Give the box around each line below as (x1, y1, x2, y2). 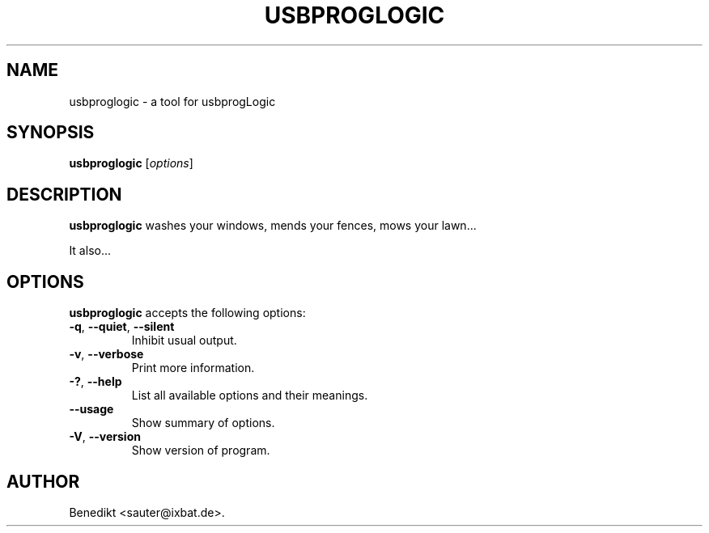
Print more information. (131, 361, 255, 375)
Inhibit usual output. (131, 333, 237, 348)
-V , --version (69, 429, 141, 444)
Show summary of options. (131, 416, 275, 430)
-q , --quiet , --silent (69, 319, 175, 334)
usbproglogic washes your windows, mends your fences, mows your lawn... (69, 218, 477, 233)
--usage (69, 402, 114, 417)
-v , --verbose (69, 347, 144, 362)
